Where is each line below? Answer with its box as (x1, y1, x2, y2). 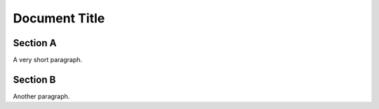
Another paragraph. (13, 92, 70, 101)
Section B (13, 73, 56, 85)
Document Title (13, 10, 105, 26)
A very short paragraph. (13, 56, 83, 64)
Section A (13, 37, 57, 49)
